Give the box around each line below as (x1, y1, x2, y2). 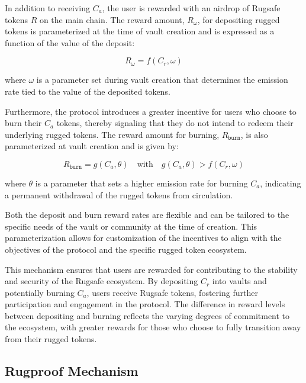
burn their (5, 117, 42, 129)
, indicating (260, 176, 301, 189)
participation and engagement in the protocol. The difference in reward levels (5, 298, 285, 310)
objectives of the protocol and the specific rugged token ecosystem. (5, 243, 247, 255)
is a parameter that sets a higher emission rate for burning (35, 176, 248, 189)
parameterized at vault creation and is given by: (5, 140, 179, 152)
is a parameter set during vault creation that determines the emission (36, 73, 288, 86)
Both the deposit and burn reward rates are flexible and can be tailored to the (5, 208, 289, 221)
